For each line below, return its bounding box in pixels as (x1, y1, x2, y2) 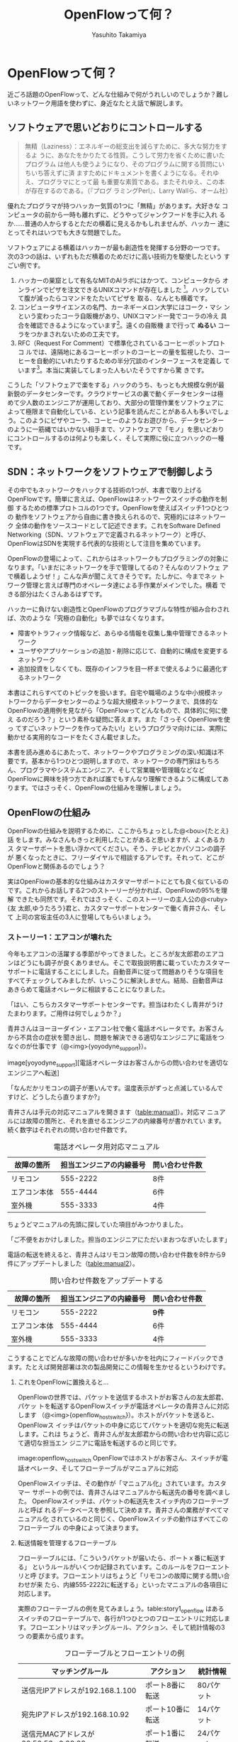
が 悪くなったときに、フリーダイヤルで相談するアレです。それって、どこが (7, 854, 225, 862)
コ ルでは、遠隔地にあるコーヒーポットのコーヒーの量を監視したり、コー (17, 348, 231, 356)
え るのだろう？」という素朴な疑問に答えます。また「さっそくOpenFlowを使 (7, 715, 230, 724)
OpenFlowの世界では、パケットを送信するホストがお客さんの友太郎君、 (17, 1392, 228, 1401)
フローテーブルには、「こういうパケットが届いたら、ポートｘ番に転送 (17, 1554, 220, 1562)
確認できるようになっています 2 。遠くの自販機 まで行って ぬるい (30, 320, 217, 329)
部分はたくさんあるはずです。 (19, 590, 106, 598)
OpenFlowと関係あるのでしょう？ (7, 862, 106, 871)
